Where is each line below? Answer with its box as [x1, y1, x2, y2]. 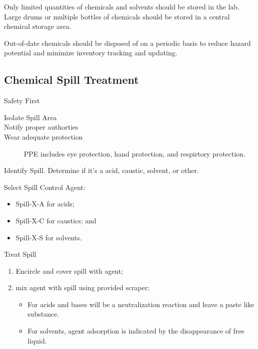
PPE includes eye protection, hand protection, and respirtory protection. [24, 148, 246, 159]
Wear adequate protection [4, 131, 83, 142]
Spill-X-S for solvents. [15, 232, 82, 242]
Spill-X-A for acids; [15, 198, 75, 209]
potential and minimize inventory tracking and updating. [4, 47, 177, 58]
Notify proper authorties [4, 122, 79, 132]
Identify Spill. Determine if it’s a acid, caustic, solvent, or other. [4, 165, 199, 175]
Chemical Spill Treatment [4, 72, 139, 87]
